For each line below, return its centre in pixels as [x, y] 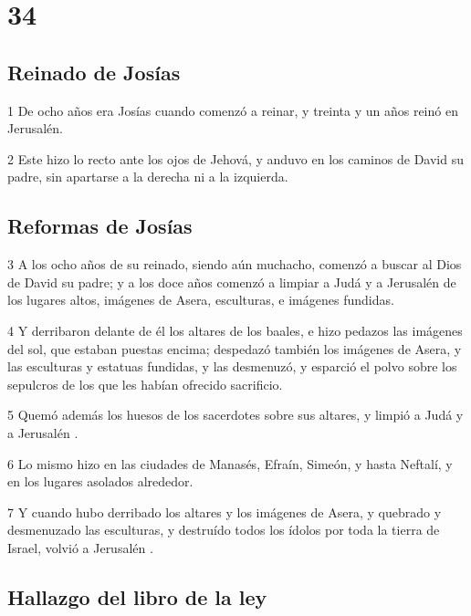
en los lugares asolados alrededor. [100, 481]
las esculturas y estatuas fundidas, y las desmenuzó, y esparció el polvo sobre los [232, 366]
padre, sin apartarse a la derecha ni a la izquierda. [148, 177]
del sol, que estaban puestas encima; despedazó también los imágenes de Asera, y [235, 348]
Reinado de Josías [94, 72]
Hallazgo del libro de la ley [137, 596]
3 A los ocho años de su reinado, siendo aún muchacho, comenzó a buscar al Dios [235, 264]
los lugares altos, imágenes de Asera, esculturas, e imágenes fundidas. [201, 300]
